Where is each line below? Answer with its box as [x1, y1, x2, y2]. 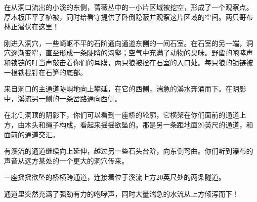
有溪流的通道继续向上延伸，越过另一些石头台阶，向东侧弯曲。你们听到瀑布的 [4, 146, 253, 156]
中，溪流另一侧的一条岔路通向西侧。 [4, 93, 122, 103]
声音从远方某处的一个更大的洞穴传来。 [4, 155, 128, 165]
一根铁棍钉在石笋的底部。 [4, 67, 87, 77]
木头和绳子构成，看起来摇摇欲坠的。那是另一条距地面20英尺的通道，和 [24, 119, 253, 129]
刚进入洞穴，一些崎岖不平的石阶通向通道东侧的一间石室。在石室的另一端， [4, 38, 246, 48]
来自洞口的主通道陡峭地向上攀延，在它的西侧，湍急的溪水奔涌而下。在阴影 [4, 83, 246, 94]
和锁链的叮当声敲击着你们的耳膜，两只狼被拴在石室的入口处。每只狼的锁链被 [4, 57, 253, 67]
